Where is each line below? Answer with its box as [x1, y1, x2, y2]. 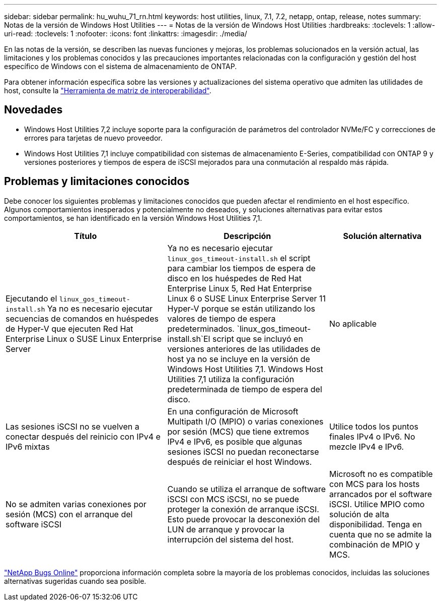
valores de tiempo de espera [167, 313, 276, 324]
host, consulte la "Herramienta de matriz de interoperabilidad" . [4, 86, 211, 95]
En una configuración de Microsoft [167, 406, 299, 416]
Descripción [224, 230, 271, 241]
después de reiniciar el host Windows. [167, 456, 312, 467]
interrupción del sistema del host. [167, 534, 294, 544]
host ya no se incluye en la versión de [167, 353, 310, 364]
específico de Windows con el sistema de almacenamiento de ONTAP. [4, 62, 237, 71]
